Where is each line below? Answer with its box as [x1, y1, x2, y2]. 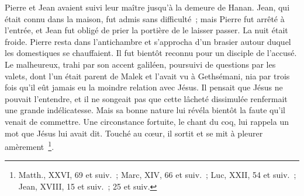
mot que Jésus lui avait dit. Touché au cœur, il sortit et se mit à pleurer [5, 127, 263, 139]
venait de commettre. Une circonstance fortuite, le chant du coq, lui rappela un [5, 115, 289, 127]
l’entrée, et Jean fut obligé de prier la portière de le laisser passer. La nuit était [5, 24, 288, 36]
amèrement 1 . [5, 139, 54, 152]
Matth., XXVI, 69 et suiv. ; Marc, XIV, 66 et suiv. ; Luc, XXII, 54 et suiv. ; [18, 169, 296, 181]
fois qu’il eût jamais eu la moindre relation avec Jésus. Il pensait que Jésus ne [5, 81, 283, 93]
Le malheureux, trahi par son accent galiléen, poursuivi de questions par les [5, 58, 276, 70]
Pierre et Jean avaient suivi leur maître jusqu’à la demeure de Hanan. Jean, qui [5, 1, 290, 13]
